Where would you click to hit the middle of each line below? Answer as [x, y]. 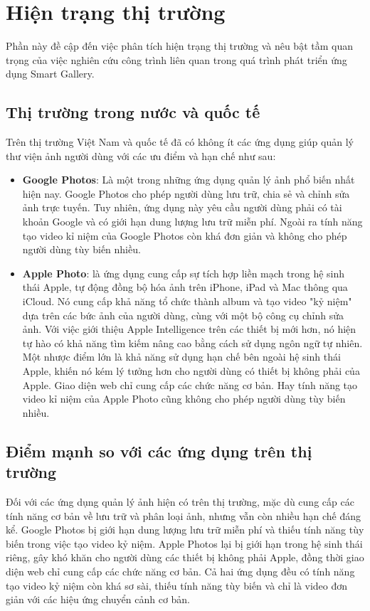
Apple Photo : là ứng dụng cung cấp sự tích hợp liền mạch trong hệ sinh [184, 273]
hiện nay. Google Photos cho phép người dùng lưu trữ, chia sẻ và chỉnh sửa [186, 193]
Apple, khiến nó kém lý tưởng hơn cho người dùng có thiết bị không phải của [191, 371]
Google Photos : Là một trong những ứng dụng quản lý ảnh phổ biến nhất [189, 180]
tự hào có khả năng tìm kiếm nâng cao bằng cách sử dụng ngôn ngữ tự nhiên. [192, 342]
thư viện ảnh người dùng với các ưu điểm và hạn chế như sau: [141, 155]
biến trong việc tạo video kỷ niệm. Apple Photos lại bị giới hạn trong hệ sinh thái [184, 543]
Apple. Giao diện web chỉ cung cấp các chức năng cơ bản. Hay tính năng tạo [190, 384]
